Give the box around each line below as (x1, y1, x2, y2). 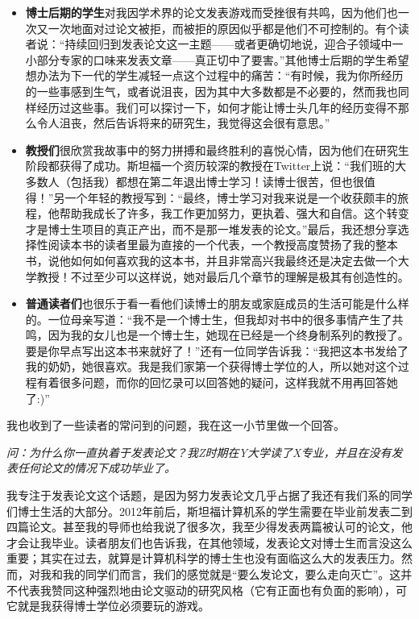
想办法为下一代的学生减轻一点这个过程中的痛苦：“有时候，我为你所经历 (25, 67, 404, 84)
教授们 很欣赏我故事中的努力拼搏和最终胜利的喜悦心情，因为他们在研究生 (25, 141, 409, 158)
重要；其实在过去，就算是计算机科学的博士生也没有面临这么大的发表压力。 (6, 550, 401, 567)
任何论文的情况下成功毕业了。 (17, 459, 176, 476)
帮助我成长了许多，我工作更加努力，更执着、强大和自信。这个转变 (59, 205, 409, 222)
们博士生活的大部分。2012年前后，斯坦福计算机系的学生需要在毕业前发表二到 (6, 502, 413, 519)
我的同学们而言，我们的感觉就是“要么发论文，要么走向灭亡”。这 (62, 566, 401, 582)
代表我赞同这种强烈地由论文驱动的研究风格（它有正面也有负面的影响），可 (17, 581, 407, 598)
